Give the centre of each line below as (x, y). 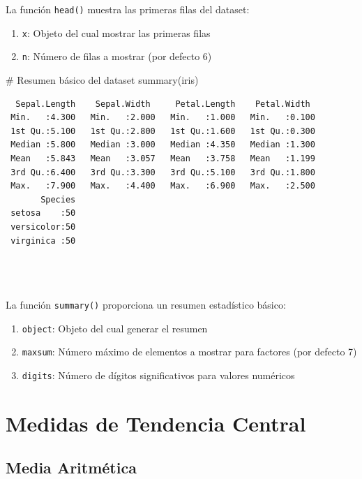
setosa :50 (43, 213)
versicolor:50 (43, 227)
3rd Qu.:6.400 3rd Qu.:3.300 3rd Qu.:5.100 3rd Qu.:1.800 (163, 172)
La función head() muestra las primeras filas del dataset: (128, 9)
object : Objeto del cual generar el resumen (115, 328)
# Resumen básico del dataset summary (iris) (102, 79)
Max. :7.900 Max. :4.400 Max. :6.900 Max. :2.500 (163, 186)
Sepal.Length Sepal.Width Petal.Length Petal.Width (163, 104)
